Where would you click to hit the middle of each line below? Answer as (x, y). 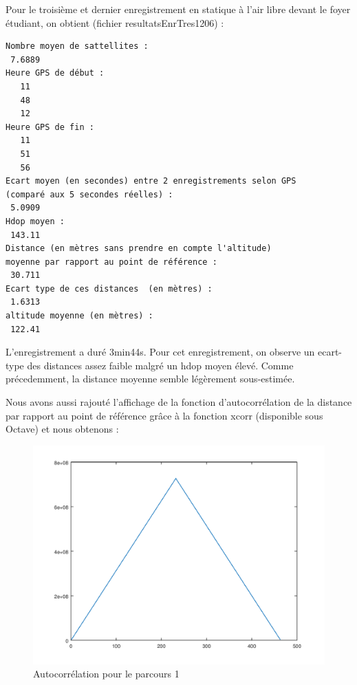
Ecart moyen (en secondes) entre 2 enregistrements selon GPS (151, 181)
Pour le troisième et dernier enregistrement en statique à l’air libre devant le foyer (178, 9)
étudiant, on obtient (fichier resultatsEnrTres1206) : (115, 22)
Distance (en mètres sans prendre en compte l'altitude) (139, 249)
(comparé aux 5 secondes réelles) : (89, 194)
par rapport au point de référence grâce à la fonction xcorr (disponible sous (164, 415)
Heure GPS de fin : (50, 127)
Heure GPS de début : (55, 73)
